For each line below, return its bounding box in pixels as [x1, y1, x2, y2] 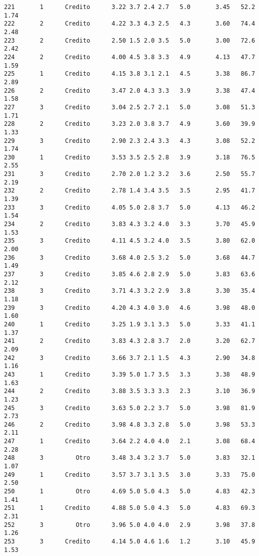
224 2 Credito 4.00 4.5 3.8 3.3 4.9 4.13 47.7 [4, 53, 255, 61]
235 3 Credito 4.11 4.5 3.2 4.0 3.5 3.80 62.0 [4, 237, 255, 245]
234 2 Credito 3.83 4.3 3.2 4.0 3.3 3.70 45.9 [4, 221, 255, 228]
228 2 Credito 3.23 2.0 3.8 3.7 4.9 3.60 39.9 [4, 120, 255, 128]
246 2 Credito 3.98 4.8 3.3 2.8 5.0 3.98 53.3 [4, 421, 255, 428]
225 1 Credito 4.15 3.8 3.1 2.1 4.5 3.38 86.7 [4, 70, 255, 78]
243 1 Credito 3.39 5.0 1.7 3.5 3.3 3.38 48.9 [4, 370, 255, 378]
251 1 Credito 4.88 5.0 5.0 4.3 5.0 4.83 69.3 [4, 504, 255, 512]
